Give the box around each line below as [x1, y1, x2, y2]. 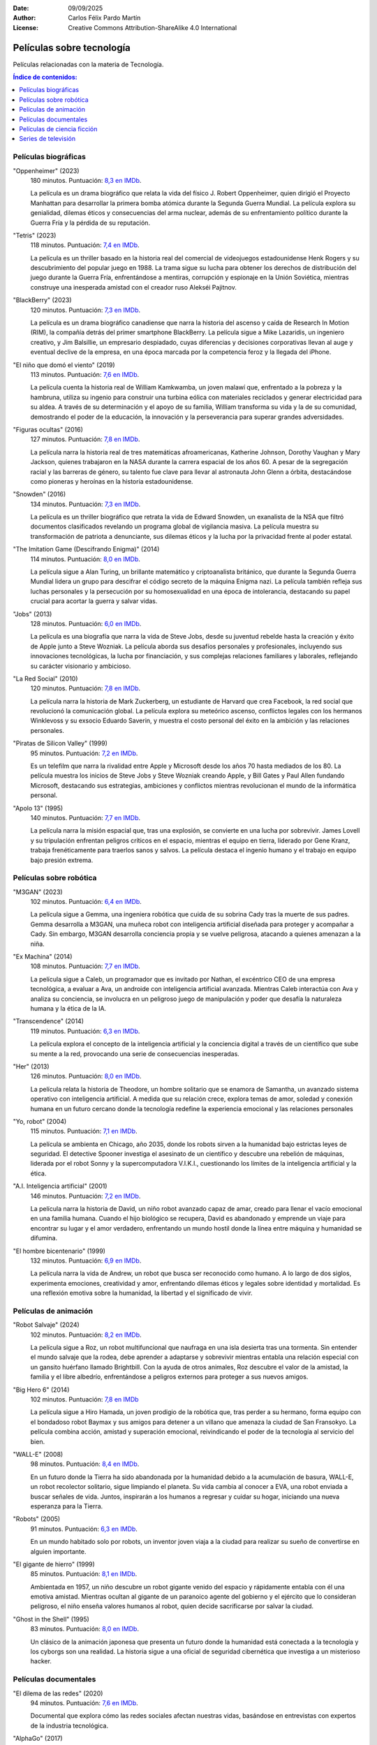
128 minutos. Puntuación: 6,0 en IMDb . [30, 619, 142, 628]
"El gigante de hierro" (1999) [13, 1560, 96, 1568]
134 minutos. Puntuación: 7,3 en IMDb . [30, 500, 141, 508]
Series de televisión [19, 135, 76, 143]
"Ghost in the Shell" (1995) [13, 1614, 90, 1623]
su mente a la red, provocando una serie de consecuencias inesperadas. [30, 1049, 240, 1057]
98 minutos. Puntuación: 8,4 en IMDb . [30, 1460, 140, 1469]
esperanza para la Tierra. [30, 1501, 103, 1510]
